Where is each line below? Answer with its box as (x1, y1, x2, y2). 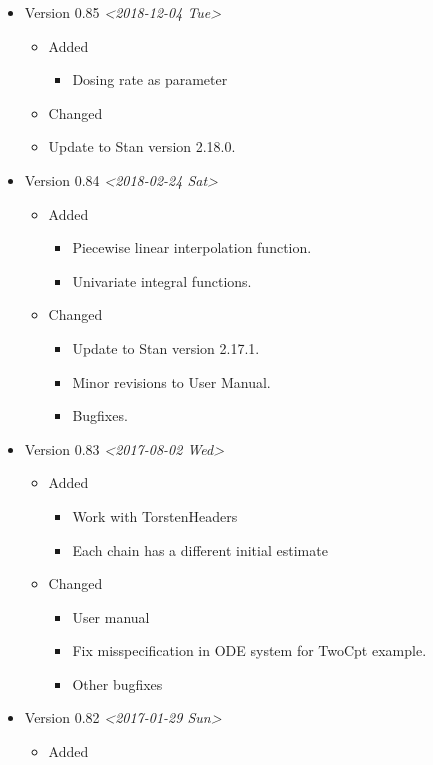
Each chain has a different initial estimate (72, 539, 328, 560)
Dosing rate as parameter (72, 69, 228, 90)
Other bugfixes (72, 673, 163, 694)
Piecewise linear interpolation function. (72, 237, 312, 258)
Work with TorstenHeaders (72, 505, 238, 526)
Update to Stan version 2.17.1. (72, 337, 260, 358)
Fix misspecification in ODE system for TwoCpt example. (72, 640, 427, 661)
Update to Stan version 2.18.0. (48, 136, 236, 157)
